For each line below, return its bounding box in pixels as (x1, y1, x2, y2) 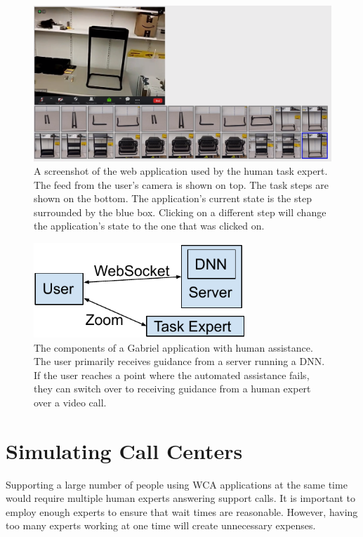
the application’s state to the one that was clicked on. (34, 218, 265, 233)
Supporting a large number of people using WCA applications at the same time (6, 477, 348, 491)
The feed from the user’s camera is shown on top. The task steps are (34, 177, 329, 192)
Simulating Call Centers (6, 436, 243, 465)
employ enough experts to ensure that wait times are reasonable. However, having (6, 504, 358, 519)
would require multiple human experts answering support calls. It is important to (6, 491, 356, 505)
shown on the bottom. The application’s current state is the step (34, 191, 312, 206)
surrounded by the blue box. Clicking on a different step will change (34, 204, 326, 219)
